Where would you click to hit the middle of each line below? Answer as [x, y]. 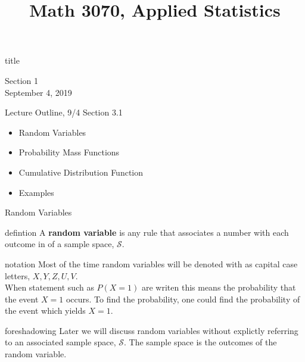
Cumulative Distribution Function [81, 172]
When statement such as [49, 287]
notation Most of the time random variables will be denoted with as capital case [151, 263]
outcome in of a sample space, [60, 244]
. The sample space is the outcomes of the [200, 342]
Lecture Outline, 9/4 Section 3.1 [64, 112]
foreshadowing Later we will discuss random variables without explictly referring [152, 330]
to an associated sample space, [60, 342]
